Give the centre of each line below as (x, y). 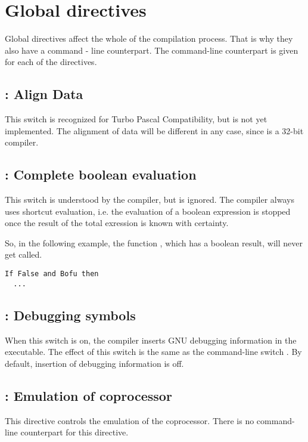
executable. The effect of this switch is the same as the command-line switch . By (153, 352)
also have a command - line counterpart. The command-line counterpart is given (152, 50)
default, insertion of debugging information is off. (94, 363)
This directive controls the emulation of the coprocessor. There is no (130, 420)
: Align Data (44, 94)
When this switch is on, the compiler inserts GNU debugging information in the (151, 340)
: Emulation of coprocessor (88, 395)
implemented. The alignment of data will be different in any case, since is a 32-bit (154, 130)
